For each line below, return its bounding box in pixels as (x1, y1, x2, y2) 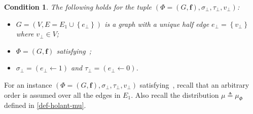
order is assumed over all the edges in (4, 89, 121, 100)
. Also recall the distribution (131, 89, 219, 100)
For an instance (4, 79, 52, 90)
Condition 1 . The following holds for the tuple (4, 2, 152, 12)
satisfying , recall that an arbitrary (139, 79, 249, 90)
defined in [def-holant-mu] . (4, 100, 86, 110)
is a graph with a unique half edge (104, 18, 209, 29)
